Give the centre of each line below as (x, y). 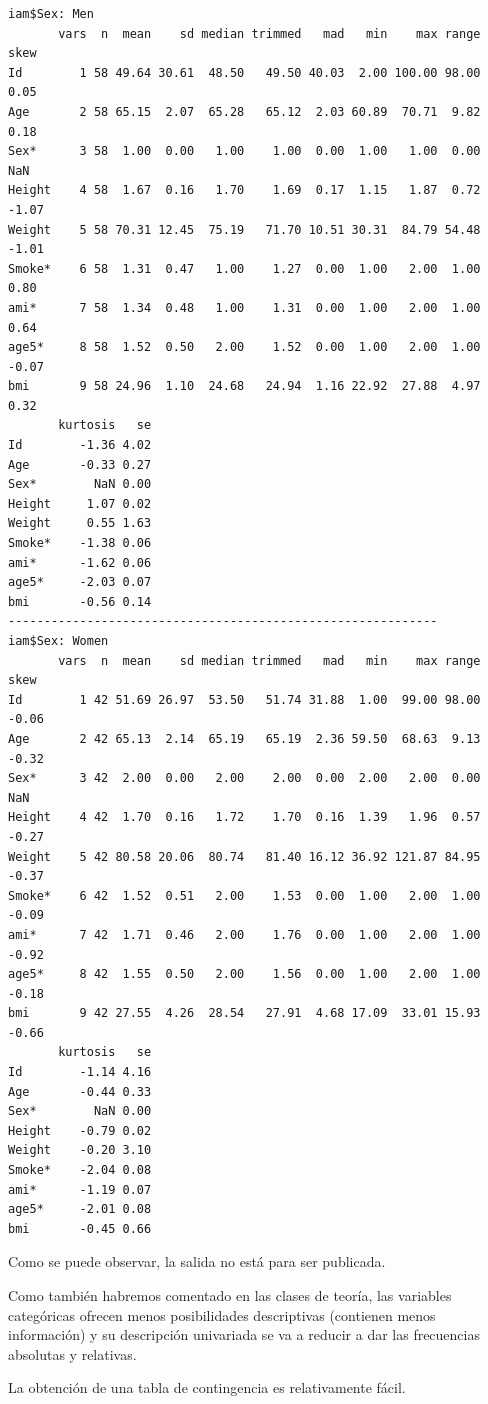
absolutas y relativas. (72, 1353)
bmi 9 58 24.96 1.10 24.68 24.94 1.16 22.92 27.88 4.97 (244, 386)
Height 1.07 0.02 (80, 503)
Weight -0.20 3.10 (80, 1150)
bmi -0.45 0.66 (80, 1228)
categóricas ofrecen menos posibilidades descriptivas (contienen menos (222, 1314)
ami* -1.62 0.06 (80, 562)
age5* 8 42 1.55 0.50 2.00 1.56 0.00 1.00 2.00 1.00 (244, 974)
